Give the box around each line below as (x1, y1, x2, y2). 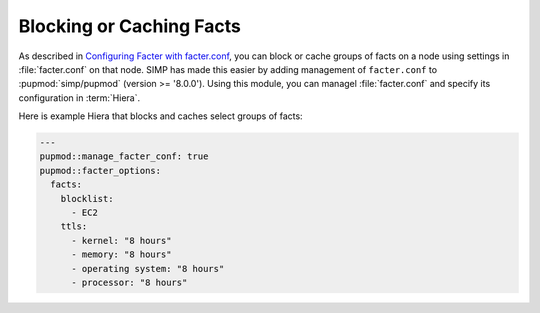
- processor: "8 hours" (71, 277, 188, 288)
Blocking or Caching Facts (18, 15, 242, 37)
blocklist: (60, 193, 114, 204)
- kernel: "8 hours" (71, 235, 172, 246)
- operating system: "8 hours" (71, 263, 225, 274)
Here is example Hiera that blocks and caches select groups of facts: (18, 110, 304, 122)
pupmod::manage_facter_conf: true (39, 151, 209, 162)
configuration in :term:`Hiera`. (18, 91, 140, 104)
